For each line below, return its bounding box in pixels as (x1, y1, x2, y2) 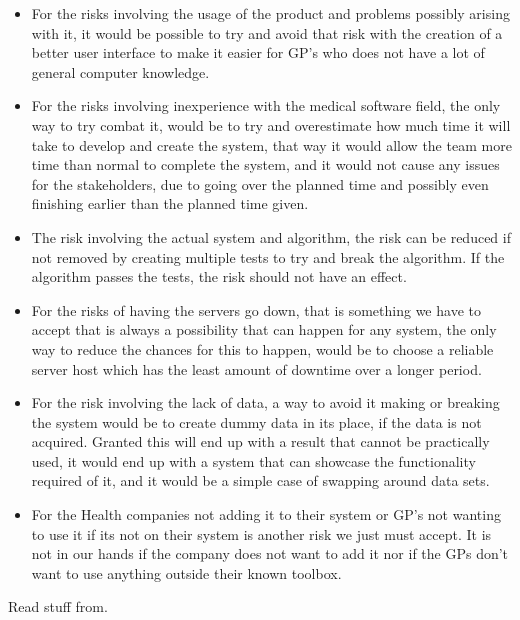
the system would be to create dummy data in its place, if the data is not (31, 411, 482, 432)
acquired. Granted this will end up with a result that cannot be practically (31, 431, 490, 452)
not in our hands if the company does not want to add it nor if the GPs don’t (31, 543, 509, 564)
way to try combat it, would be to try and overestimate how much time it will (31, 114, 511, 135)
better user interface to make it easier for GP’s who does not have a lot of (31, 42, 485, 63)
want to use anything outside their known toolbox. (31, 562, 342, 583)
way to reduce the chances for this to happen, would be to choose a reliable (31, 338, 494, 359)
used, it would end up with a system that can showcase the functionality (31, 450, 476, 471)
